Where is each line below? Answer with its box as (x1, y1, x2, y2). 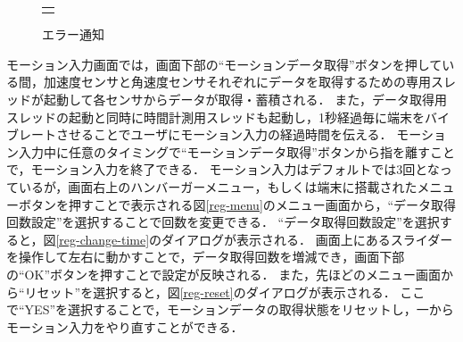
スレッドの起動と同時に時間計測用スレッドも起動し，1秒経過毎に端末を (6, 107, 425, 126)
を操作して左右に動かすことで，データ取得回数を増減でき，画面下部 (6, 247, 405, 266)
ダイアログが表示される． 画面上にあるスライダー (161, 229, 453, 248)
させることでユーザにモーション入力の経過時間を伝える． (55, 125, 393, 144)
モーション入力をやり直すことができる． (6, 317, 244, 336)
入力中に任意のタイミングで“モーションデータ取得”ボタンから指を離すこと (18, 142, 455, 161)
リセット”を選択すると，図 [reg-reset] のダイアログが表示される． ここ (24, 282, 426, 301)
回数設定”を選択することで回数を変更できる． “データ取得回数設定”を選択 (6, 213, 440, 231)
